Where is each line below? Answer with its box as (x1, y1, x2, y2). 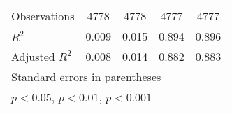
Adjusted (11, 48, 55, 64)
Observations (11, 8, 75, 24)
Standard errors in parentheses (11, 69, 161, 85)
